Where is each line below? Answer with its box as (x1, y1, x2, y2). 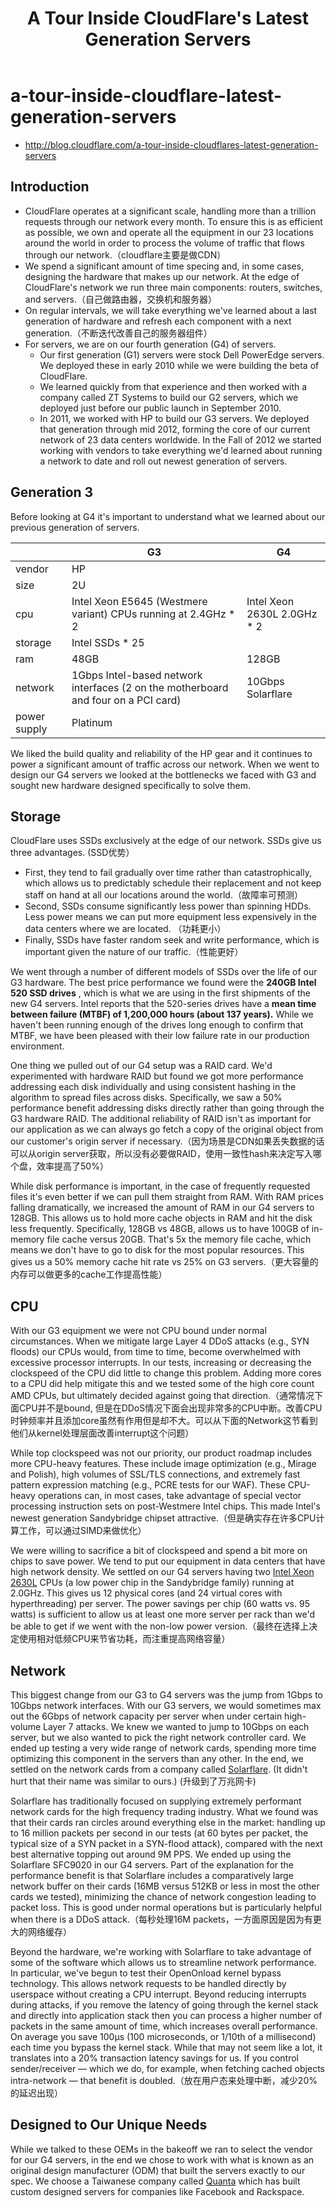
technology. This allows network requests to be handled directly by (10, 1978, 287, 1989)
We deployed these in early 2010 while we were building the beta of (39, 359, 320, 371)
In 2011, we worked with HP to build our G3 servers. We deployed (39, 412, 310, 424)
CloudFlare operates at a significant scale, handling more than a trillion (24, 205, 317, 217)
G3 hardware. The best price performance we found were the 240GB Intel (10, 977, 317, 989)
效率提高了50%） (36, 1160, 109, 1172)
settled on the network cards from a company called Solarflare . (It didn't (10, 1763, 308, 1775)
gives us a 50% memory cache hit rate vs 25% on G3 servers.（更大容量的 (10, 1256, 319, 1268)
